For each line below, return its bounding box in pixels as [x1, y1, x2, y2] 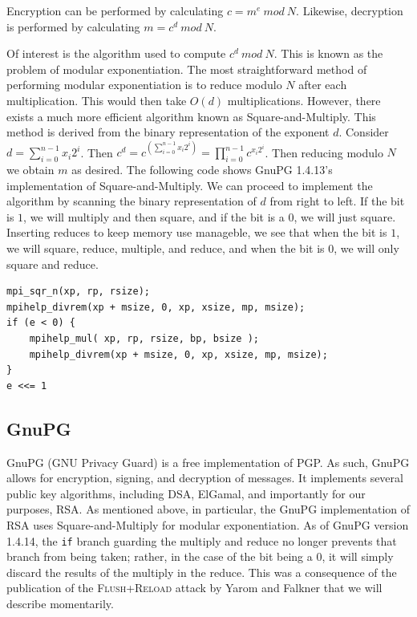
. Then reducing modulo [265, 144, 383, 160]
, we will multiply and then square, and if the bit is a [23, 208, 285, 225]
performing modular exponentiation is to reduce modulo [6, 76, 282, 93]
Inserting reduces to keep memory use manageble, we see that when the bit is [6, 224, 387, 241]
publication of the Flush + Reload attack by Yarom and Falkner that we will [6, 579, 383, 596]
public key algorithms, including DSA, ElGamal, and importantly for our [6, 485, 366, 501]
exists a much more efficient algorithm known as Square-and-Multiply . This [6, 108, 376, 124]
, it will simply [322, 548, 394, 565]
